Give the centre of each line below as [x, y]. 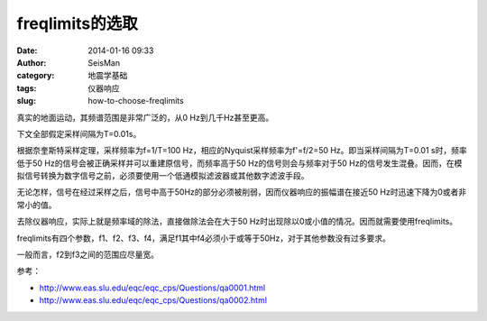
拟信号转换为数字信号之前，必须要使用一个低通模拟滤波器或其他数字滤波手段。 [163, 176]
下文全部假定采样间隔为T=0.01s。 [79, 133]
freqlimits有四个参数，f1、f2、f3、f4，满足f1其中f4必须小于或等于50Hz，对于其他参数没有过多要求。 [204, 238]
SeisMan [104, 62]
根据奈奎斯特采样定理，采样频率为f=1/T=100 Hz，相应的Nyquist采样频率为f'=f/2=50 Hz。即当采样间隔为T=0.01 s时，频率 [242, 151]
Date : [27, 50]
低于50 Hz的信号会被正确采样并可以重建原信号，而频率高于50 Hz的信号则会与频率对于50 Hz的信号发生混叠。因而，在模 [239, 163]
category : [36, 76]
